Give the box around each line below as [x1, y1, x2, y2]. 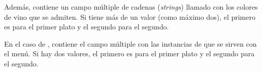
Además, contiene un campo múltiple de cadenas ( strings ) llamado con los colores [4, 2, 258, 12]
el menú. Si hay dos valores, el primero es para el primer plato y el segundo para [4, 48, 255, 59]
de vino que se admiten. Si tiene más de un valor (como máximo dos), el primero [4, 11, 255, 22]
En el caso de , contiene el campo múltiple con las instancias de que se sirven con [4, 38, 257, 49]
